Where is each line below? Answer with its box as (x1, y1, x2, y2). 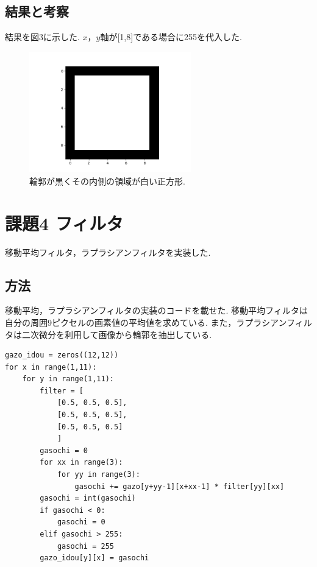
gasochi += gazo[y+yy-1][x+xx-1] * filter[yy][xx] (74, 482, 285, 491)
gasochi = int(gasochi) (40, 494, 136, 503)
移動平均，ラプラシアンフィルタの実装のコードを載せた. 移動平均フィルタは (5, 304, 308, 317)
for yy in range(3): (57, 470, 140, 479)
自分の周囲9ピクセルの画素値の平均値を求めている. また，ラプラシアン (5, 315, 287, 328)
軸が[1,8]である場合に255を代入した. (100, 30, 242, 43)
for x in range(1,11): (5, 362, 97, 372)
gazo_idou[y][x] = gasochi (40, 554, 149, 563)
